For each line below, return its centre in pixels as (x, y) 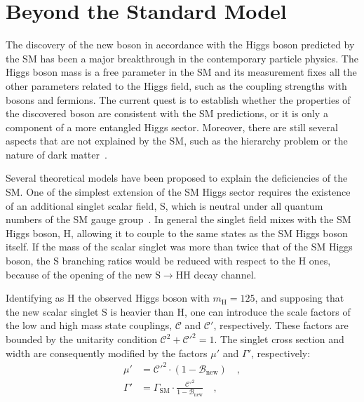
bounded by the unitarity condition (81, 339)
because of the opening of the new (79, 274)
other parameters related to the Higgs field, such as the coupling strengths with (176, 85)
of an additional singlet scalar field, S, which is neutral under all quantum (164, 205)
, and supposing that (299, 298)
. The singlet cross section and (279, 339)
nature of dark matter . (56, 154)
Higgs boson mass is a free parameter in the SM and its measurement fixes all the (181, 72)
